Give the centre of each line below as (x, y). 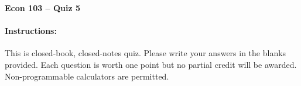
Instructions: (31, 31)
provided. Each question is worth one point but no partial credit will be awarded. (151, 64)
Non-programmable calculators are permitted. (87, 76)
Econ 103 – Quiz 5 (43, 8)
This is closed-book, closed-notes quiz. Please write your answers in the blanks (146, 53)
